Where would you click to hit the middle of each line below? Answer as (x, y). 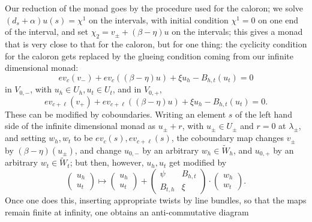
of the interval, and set (46, 31)
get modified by (198, 162)
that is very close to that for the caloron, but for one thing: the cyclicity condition (156, 43)
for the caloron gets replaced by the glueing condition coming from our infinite (149, 55)
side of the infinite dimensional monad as (80, 126)
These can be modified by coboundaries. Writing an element (115, 114)
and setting (25, 138)
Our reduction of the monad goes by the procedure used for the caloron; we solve (154, 8)
